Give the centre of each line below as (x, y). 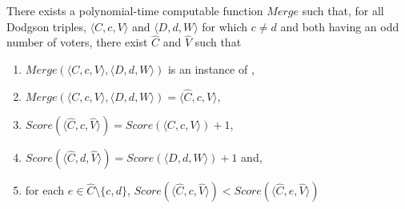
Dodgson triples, (46, 26)
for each (45, 190)
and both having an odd (340, 26)
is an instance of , (211, 69)
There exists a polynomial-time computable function (135, 10)
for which (225, 26)
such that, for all (343, 10)
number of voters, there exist (77, 42)
